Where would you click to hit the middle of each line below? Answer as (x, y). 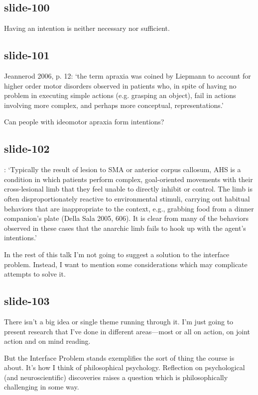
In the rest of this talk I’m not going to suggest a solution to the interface (117, 254)
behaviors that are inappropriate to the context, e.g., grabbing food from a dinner (129, 208)
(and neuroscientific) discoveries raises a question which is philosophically (116, 377)
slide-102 (27, 148)
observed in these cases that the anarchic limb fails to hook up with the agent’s (125, 228)
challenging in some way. (42, 387)
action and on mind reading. (47, 341)
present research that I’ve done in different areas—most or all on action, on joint (127, 331)
